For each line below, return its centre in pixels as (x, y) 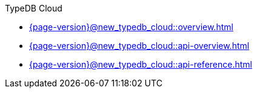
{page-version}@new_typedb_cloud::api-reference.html (141, 64)
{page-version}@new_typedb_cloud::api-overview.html (139, 46)
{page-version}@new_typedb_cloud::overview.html (131, 27)
